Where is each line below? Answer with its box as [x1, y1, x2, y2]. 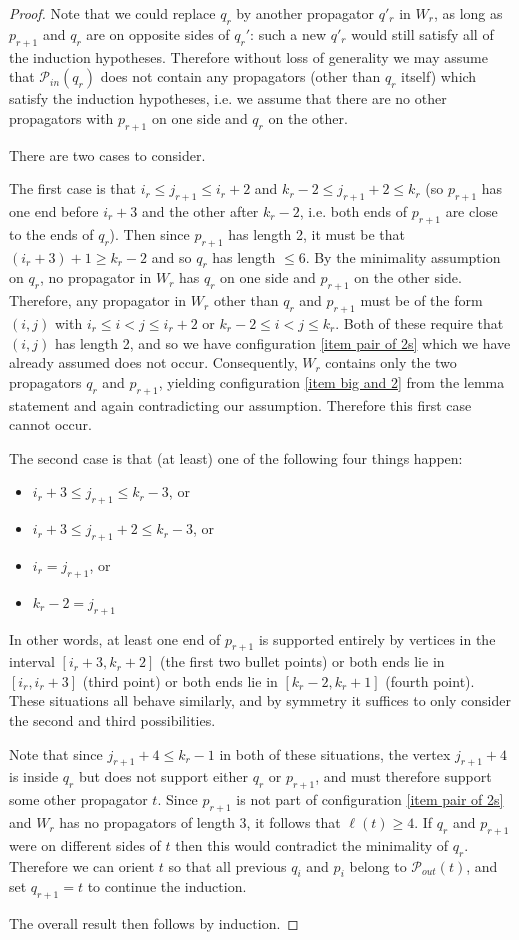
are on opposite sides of [86, 23, 230, 44]
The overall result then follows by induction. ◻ [9, 913, 299, 934]
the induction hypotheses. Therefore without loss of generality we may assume [9, 46, 488, 67]
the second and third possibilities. [9, 710, 216, 731]
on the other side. [354, 267, 462, 288]
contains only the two [325, 352, 457, 373]
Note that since [9, 743, 103, 764]
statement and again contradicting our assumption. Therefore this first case [9, 394, 472, 415]
